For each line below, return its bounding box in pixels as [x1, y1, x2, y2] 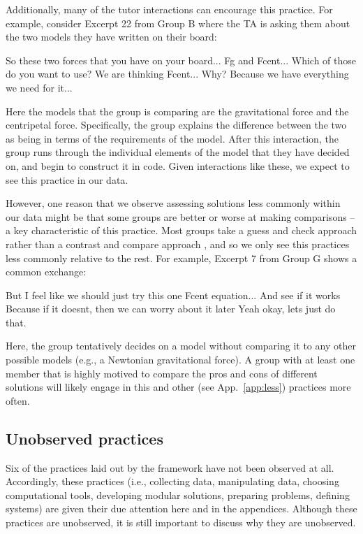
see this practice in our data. [6, 172, 128, 187]
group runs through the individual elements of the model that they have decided [6, 145, 350, 159]
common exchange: [6, 264, 87, 279]
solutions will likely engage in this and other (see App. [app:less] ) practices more [6, 380, 351, 394]
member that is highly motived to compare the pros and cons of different [6, 366, 318, 380]
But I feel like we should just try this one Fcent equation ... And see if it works [6, 287, 341, 302]
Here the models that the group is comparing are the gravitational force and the [6, 103, 349, 118]
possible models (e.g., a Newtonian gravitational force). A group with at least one [6, 352, 355, 367]
